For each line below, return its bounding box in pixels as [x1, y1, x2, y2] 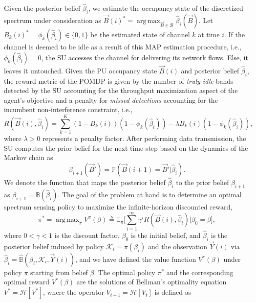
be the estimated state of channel [90, 29, 190, 40]
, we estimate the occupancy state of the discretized [88, 3, 243, 13]
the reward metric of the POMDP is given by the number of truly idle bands [4, 75, 234, 86]
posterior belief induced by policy [4, 241, 104, 251]
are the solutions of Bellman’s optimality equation [76, 277, 227, 287]
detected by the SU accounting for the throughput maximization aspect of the [4, 85, 238, 95]
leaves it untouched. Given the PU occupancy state [4, 65, 157, 75]
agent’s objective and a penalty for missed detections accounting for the [4, 94, 218, 105]
